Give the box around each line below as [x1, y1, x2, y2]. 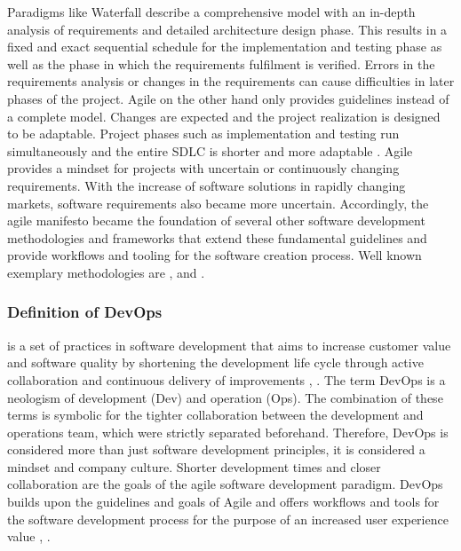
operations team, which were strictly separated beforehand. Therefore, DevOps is [7, 422, 449, 441]
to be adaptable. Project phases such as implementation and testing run [7, 124, 400, 143]
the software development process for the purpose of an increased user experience [7, 509, 449, 528]
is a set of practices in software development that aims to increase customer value [7, 335, 451, 354]
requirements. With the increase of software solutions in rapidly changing [7, 176, 406, 194]
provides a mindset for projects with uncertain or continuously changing [7, 159, 400, 177]
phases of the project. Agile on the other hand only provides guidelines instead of [7, 89, 449, 107]
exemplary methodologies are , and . [7, 263, 205, 281]
